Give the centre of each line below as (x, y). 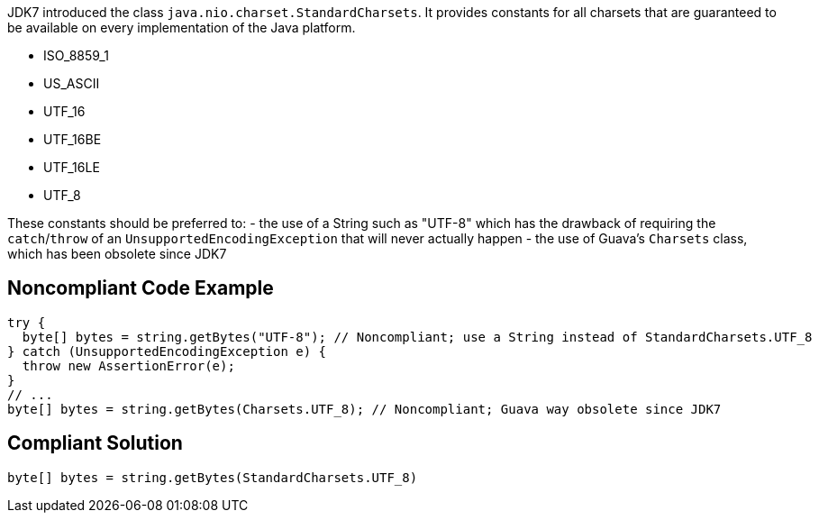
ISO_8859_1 (76, 55)
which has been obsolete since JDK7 (117, 254)
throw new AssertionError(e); (128, 365)
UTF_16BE (73, 139)
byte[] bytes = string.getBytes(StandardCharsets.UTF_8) (213, 477)
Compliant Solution (95, 443)
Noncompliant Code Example (141, 288)
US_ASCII (72, 83)
